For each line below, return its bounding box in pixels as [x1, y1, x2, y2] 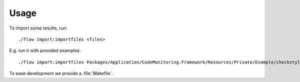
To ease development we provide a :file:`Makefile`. [9, 70, 113, 76]
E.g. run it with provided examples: [9, 47, 81, 53]
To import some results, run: [9, 25, 67, 31]
